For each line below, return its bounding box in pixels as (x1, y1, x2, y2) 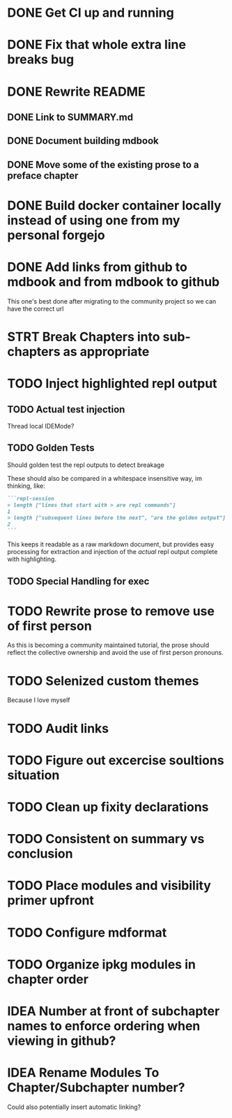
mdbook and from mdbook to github (7, 274, 220, 290)
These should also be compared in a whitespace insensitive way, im (7, 474, 202, 482)
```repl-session (7, 495, 54, 502)
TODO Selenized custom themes (7, 673, 199, 689)
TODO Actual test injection (7, 403, 125, 415)
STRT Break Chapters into (7, 329, 160, 345)
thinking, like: (7, 482, 45, 490)
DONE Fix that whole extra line (7, 37, 187, 53)
